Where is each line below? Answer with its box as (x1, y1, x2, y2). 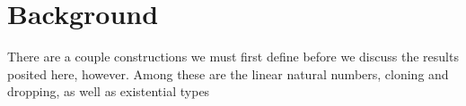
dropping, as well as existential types (7, 82, 210, 101)
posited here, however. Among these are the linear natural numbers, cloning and (7, 64, 449, 83)
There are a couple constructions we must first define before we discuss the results (7, 47, 459, 66)
